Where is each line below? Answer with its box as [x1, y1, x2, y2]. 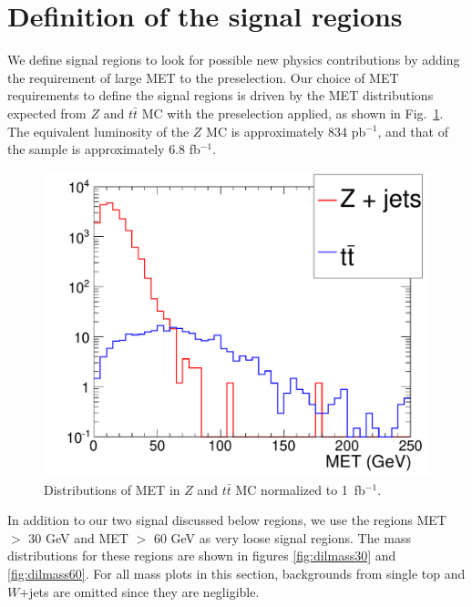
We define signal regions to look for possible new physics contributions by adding [7, 50, 460, 69]
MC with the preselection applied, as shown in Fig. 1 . [141, 103, 444, 122]
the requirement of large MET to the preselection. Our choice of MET [7, 67, 399, 87]
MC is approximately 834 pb [206, 121, 366, 140]
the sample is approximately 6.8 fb [7, 139, 200, 159]
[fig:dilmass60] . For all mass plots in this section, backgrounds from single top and [7, 564, 466, 583]
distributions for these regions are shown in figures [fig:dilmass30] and [7, 546, 396, 565]
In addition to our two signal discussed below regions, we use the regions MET [7, 510, 446, 530]
